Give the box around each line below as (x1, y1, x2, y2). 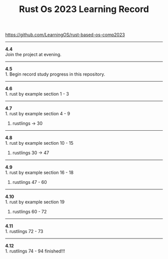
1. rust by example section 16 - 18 (5, 169, 74, 176)
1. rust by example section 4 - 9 (5, 111, 70, 117)
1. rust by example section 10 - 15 (5, 140, 73, 146)
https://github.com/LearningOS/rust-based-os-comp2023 (5, 32, 125, 38)
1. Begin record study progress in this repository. (5, 71, 105, 77)
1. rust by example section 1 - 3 (5, 91, 69, 97)
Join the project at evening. (5, 52, 61, 58)
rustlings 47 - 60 (12, 179, 47, 185)
